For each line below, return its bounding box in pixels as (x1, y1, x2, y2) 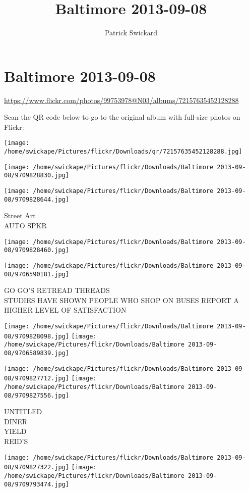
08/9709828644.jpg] (4, 195, 69, 203)
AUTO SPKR (4, 220, 47, 230)
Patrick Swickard (104, 27, 158, 38)
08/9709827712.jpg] (4, 375, 69, 382)
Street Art (4, 210, 36, 221)
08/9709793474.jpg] (4, 480, 69, 488)
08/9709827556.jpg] (4, 391, 69, 399)
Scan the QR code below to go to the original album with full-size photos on (4, 112, 240, 122)
